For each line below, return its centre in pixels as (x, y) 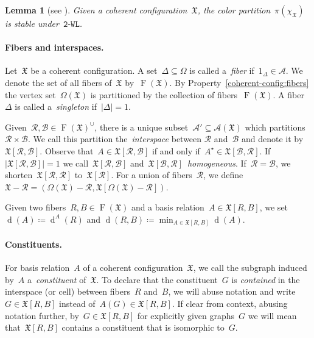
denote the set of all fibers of (58, 82)
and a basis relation (168, 207)
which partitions (275, 127)
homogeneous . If (217, 163)
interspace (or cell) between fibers (68, 291)
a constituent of (57, 279)
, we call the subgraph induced (250, 268)
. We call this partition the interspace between (115, 139)
